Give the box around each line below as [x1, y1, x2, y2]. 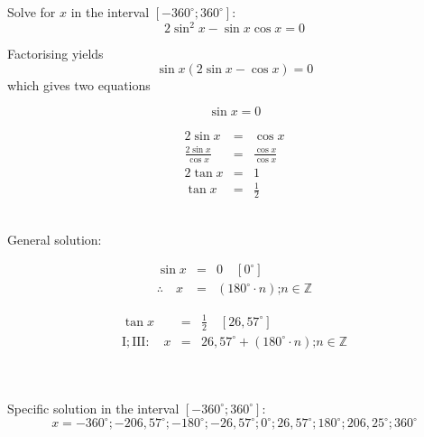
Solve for [7, 3, 56, 21]
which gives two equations [7, 75, 151, 94]
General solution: [7, 229, 102, 248]
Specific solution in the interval [7, 398, 180, 417]
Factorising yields [7, 44, 104, 63]
